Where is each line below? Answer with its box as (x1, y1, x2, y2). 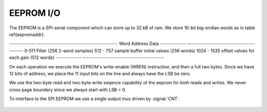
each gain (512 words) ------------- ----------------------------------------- (9, 55, 165, 60)
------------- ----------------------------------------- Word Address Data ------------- (9, 41, 186, 47)
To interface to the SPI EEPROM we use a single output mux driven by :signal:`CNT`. (9, 96, 180, 102)
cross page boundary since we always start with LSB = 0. (9, 87, 126, 93)
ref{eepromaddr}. (9, 31, 45, 37)
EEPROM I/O (9, 7, 61, 18)
